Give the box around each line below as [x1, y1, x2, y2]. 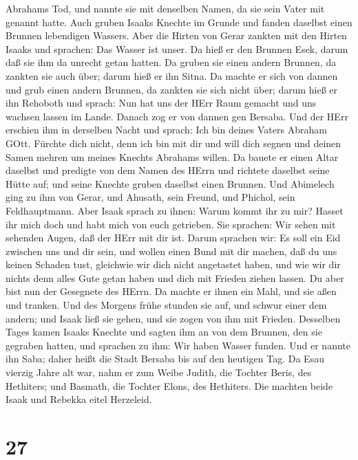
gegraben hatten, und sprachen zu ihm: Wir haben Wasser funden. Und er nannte [6, 338, 350, 352]
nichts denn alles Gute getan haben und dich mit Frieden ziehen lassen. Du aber [6, 270, 344, 285]
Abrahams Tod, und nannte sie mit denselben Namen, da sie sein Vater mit [6, 1, 325, 15]
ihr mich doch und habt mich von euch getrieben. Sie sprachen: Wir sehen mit [6, 217, 336, 231]
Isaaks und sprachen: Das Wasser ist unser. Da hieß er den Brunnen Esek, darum [6, 41, 348, 56]
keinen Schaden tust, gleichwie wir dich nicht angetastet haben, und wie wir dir [6, 257, 341, 272]
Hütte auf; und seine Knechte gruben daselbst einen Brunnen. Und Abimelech [6, 176, 335, 190]
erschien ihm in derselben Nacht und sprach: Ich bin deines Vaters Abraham [6, 122, 327, 137]
